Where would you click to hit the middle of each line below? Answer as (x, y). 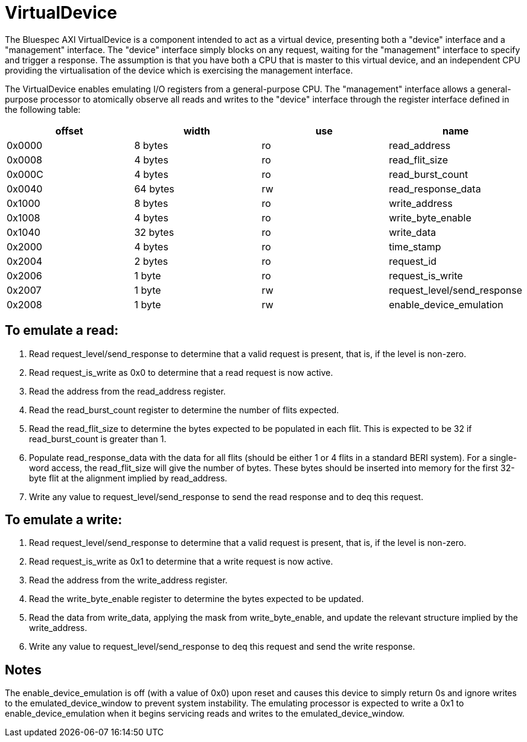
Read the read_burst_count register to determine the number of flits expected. (184, 410)
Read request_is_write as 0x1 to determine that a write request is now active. (181, 562)
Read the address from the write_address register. (128, 580)
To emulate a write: (64, 520)
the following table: (43, 109)
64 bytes (154, 189)
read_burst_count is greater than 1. (98, 439)
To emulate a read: (62, 331)
